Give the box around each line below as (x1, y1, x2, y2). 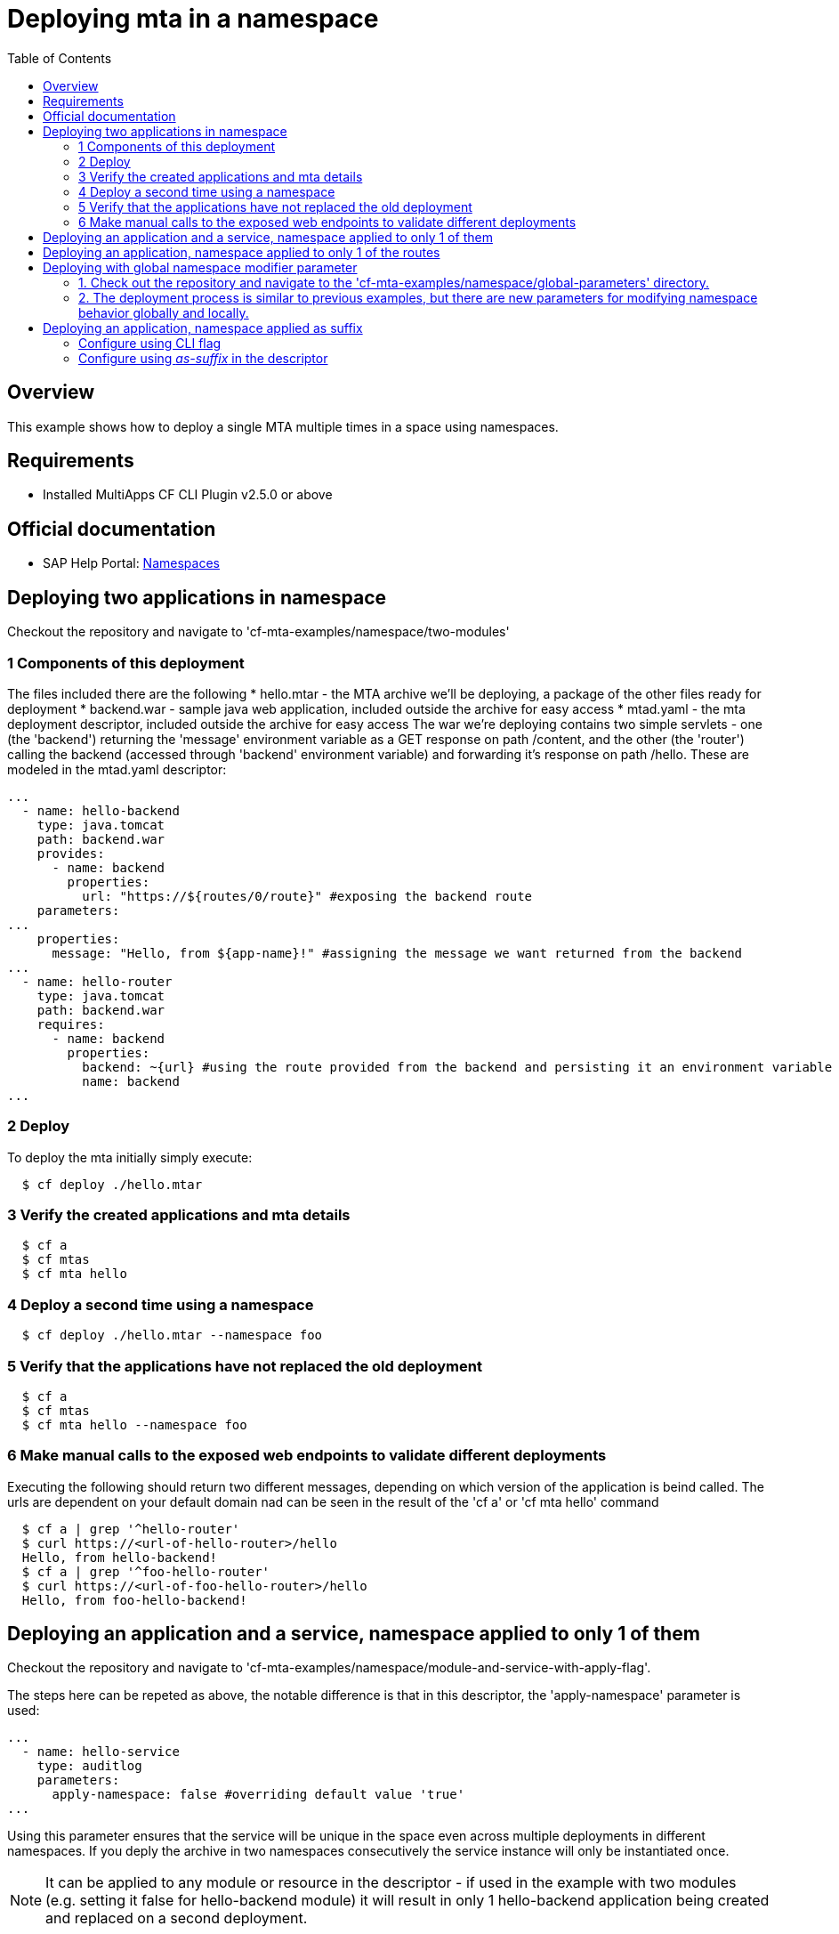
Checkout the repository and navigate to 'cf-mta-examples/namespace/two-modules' (7, 624, 510, 640)
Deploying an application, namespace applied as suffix (43, 320, 363, 336)
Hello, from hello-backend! (21, 1550, 218, 1565)
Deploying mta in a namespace (7, 4, 379, 34)
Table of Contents (7, 50, 112, 66)
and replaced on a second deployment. (45, 1909, 308, 1928)
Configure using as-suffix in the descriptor (78, 350, 328, 366)
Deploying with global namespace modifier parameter (43, 259, 358, 275)
